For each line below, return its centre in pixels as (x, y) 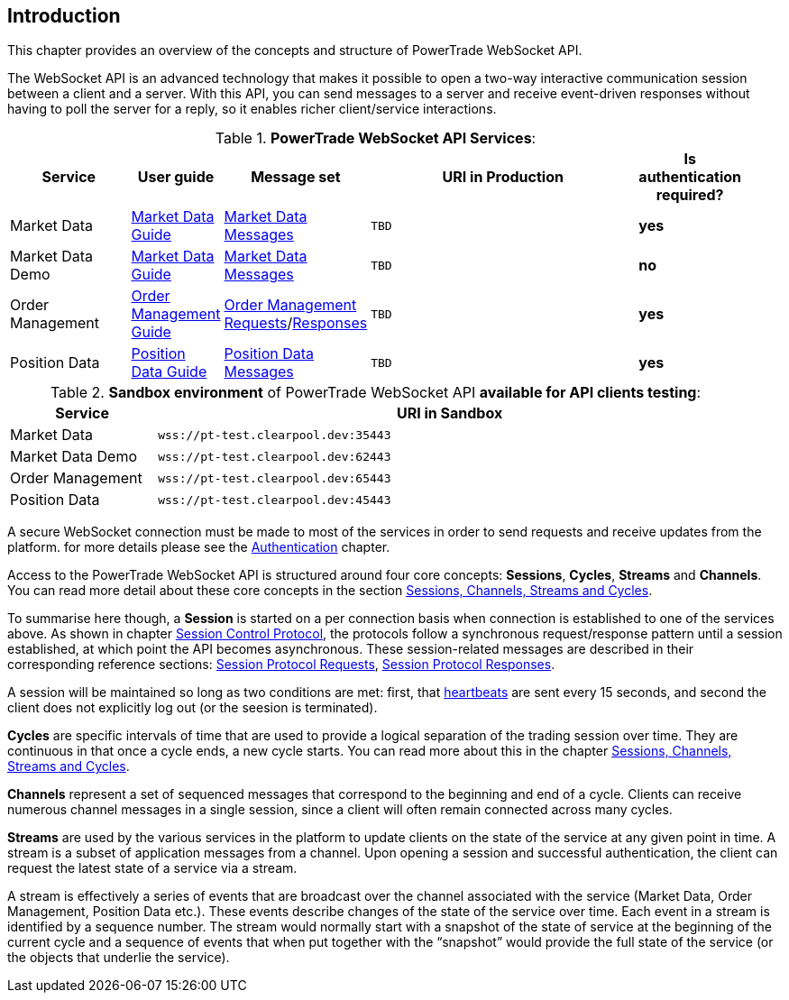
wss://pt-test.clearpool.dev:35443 (275, 435)
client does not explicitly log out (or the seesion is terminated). (193, 708)
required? (690, 195)
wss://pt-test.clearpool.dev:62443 (275, 456)
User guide (176, 177)
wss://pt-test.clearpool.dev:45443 (275, 500)
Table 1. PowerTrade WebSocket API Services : (376, 138)
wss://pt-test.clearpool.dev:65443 (275, 478)
